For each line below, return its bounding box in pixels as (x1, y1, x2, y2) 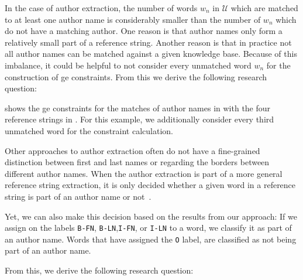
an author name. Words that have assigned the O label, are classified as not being (5, 233, 297, 245)
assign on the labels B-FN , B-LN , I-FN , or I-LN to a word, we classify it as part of (5, 221, 292, 234)
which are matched (230, 2, 298, 13)
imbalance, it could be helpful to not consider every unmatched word (5, 59, 252, 71)
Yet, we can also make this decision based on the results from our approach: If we (5, 210, 297, 222)
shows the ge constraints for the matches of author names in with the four (5, 101, 271, 114)
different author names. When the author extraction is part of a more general (5, 167, 283, 179)
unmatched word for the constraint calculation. (5, 124, 173, 136)
